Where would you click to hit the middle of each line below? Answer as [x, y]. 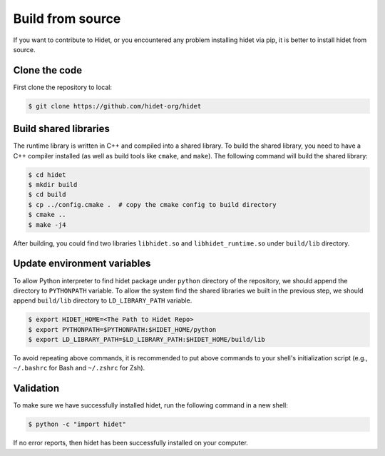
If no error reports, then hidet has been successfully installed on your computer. [131, 443]
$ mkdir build [53, 185]
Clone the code [47, 70]
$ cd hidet [47, 174]
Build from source [67, 19]
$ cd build [47, 195]
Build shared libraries [62, 129]
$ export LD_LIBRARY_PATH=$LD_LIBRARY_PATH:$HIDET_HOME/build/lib [147, 340]
